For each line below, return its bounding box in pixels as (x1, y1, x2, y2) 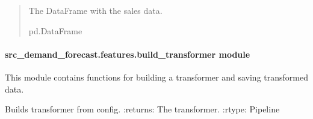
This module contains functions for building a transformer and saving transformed (5, 70, 308, 83)
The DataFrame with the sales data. (28, 4, 163, 16)
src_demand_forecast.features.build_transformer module (5, 47, 250, 60)
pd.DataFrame (28, 24, 82, 37)
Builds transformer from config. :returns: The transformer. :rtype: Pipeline (5, 103, 280, 115)
